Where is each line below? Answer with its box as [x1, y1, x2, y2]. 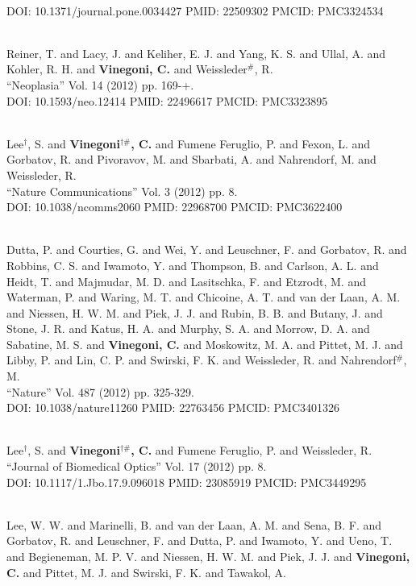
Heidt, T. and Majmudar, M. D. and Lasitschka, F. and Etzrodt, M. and [6, 272, 366, 289]
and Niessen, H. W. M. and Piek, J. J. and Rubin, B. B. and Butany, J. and [6, 304, 383, 321]
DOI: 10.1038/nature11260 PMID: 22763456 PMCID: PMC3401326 [6, 399, 340, 416]
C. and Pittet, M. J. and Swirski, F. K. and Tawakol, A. [6, 563, 287, 580]
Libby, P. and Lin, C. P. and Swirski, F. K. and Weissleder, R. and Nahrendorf [6, 351, 397, 368]
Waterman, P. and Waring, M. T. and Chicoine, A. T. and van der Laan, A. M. [6, 289, 401, 305]
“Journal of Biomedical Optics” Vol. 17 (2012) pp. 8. [6, 458, 267, 475]
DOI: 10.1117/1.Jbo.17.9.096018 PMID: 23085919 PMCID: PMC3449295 [6, 473, 367, 490]
